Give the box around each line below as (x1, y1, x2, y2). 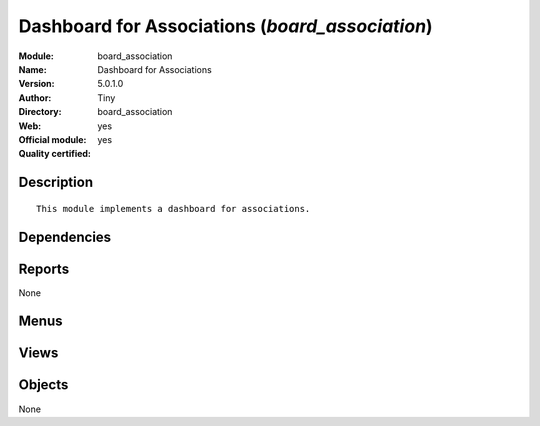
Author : (18, 91, 52, 104)
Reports (18, 260, 70, 277)
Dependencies (18, 228, 112, 245)
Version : (18, 78, 55, 90)
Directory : (18, 106, 62, 118)
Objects (18, 376, 69, 394)
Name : (18, 63, 47, 75)
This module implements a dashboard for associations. (36, 203, 311, 214)
